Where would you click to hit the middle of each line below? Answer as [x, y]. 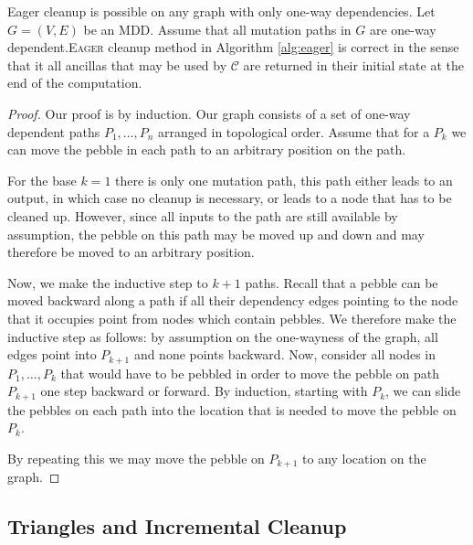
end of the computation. [75, 83]
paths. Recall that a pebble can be [342, 282]
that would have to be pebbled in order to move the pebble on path [250, 373]
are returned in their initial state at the [353, 64]
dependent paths [54, 131]
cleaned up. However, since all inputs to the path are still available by [203, 215]
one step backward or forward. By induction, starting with [204, 391]
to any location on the [364, 458]
